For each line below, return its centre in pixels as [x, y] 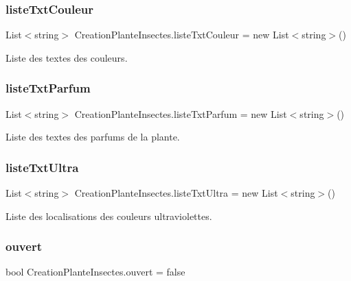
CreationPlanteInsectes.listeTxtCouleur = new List [182, 35]
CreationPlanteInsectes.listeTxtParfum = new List [181, 113]
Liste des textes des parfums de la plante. [93, 137]
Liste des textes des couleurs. [67, 57]
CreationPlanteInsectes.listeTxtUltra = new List [176, 193]
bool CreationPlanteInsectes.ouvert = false [95, 272]
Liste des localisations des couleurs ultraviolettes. [109, 216]
